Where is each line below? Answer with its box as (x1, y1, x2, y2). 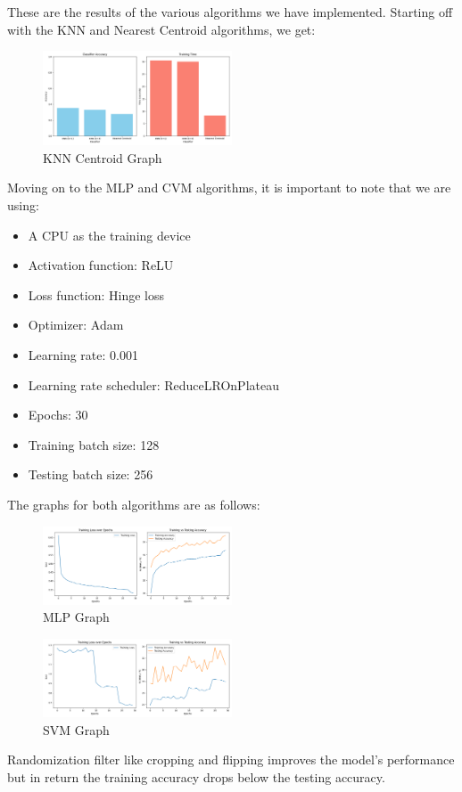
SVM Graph (43, 720, 110, 739)
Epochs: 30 (28, 405, 88, 424)
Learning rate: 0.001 (28, 345, 138, 363)
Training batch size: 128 (28, 435, 160, 453)
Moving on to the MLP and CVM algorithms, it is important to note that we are (7, 178, 451, 197)
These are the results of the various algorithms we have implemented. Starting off (7, 3, 453, 20)
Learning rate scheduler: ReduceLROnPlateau (28, 375, 279, 394)
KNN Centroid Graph (43, 148, 162, 167)
